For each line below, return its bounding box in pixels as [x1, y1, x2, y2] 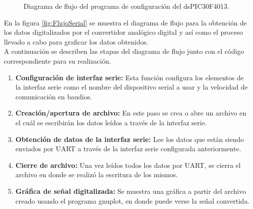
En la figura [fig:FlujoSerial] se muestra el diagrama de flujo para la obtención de [4, 17, 247, 27]
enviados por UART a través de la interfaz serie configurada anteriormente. [15, 143, 241, 154]
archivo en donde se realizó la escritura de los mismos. [15, 169, 178, 180]
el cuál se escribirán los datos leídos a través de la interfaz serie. [15, 117, 207, 127]
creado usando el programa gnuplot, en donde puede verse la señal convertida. [15, 195, 250, 206]
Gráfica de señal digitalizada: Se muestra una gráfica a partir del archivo [15, 186, 246, 196]
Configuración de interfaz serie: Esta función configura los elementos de [15, 72, 244, 82]
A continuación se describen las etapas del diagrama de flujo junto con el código [4, 46, 244, 56]
